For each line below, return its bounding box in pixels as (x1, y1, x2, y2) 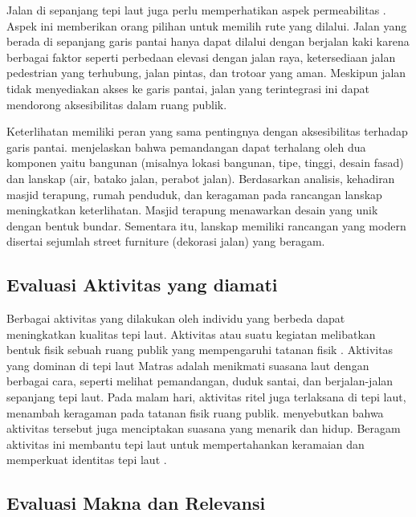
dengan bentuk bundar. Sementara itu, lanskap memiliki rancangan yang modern (6, 217, 406, 234)
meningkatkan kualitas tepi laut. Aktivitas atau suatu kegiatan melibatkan (6, 325, 376, 342)
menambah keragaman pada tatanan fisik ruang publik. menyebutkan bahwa (6, 404, 384, 421)
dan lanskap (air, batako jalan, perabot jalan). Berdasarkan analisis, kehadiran (6, 169, 395, 186)
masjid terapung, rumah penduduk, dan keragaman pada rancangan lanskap (6, 185, 382, 202)
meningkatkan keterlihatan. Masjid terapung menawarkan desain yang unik (6, 202, 378, 218)
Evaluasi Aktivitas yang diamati (6, 272, 278, 297)
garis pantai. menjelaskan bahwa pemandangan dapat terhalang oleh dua (6, 138, 366, 155)
